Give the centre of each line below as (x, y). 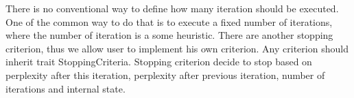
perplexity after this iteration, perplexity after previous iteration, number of (165, 75)
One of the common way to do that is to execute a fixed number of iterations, (169, 21)
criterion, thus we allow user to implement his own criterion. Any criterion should (177, 48)
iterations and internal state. (66, 88)
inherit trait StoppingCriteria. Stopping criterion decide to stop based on (159, 62)
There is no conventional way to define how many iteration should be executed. (172, 8)
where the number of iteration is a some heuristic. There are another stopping (169, 35)
